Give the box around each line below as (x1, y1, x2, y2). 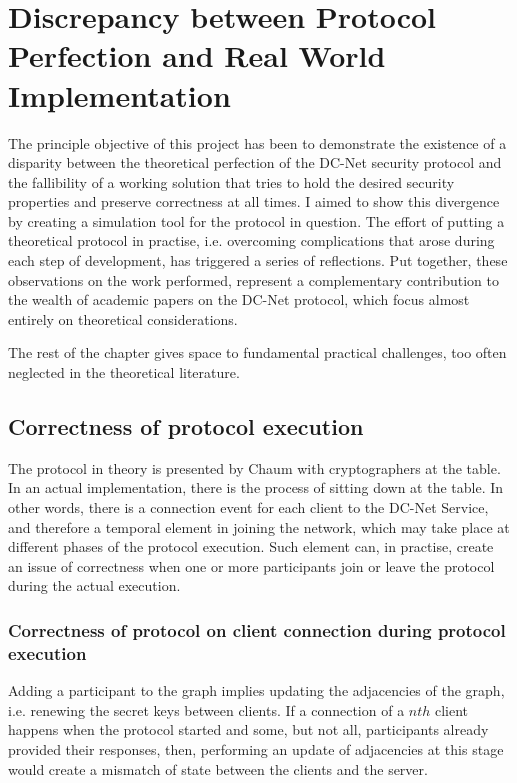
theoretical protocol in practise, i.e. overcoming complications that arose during (8, 230, 495, 251)
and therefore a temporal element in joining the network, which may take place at (8, 516, 510, 537)
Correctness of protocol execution (8, 411, 364, 442)
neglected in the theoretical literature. (8, 362, 240, 383)
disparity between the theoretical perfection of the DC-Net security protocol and (8, 152, 502, 173)
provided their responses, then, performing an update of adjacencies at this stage (8, 738, 504, 759)
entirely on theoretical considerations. (8, 308, 238, 329)
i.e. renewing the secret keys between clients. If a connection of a (8, 699, 405, 720)
